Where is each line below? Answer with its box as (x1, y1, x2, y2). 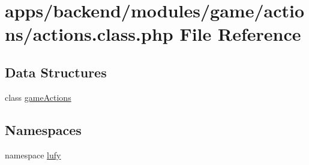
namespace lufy (5, 148, 61, 161)
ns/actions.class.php (5, 22, 173, 46)
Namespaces (5, 120, 82, 139)
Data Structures (5, 62, 107, 81)
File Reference (179, 22, 301, 46)
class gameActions (5, 91, 71, 103)
